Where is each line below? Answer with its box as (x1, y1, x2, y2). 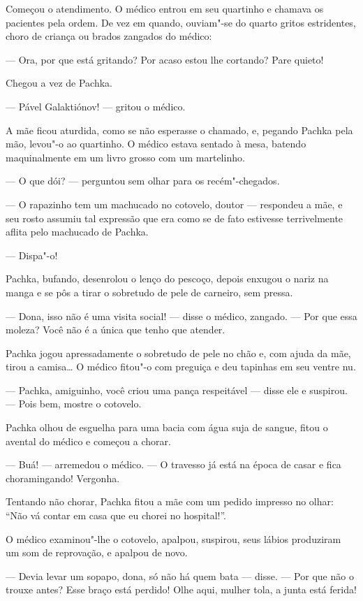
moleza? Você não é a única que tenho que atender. (6, 322, 225, 337)
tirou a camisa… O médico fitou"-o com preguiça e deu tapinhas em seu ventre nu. (6, 359, 356, 374)
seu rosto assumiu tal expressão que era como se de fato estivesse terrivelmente (6, 210, 343, 225)
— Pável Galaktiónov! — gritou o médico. (6, 99, 186, 113)
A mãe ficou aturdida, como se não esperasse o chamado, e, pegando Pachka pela (6, 122, 353, 137)
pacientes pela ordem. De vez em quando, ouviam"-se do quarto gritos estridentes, (6, 15, 356, 29)
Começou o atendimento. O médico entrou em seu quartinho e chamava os (6, 1, 324, 15)
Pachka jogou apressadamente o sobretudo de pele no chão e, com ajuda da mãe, (6, 345, 351, 360)
